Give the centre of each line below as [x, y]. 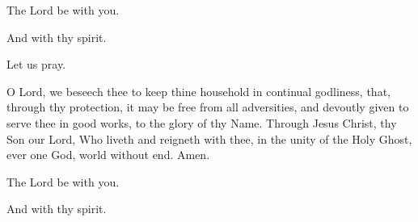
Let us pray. [36, 64]
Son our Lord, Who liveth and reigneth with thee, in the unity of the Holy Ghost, [209, 138]
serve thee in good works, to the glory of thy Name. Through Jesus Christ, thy [202, 122]
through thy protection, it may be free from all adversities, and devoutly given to [208, 107]
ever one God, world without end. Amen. [108, 155]
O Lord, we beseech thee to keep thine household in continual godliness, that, [198, 91]
